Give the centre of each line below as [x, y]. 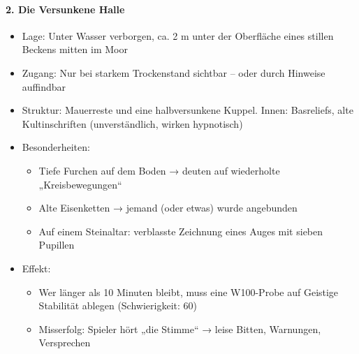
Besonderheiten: [56, 147]
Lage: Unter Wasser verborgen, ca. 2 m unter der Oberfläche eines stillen [178, 35]
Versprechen [65, 342]
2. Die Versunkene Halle [65, 9]
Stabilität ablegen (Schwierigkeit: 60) [118, 305]
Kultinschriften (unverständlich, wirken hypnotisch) [132, 123]
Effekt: [36, 268]
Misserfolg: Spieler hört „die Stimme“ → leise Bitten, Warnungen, [180, 329]
